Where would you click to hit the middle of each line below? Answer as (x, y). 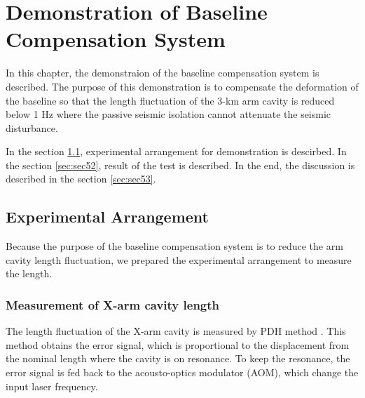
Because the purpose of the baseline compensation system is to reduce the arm (174, 246)
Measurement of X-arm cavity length (113, 304)
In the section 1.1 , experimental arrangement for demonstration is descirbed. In (176, 151)
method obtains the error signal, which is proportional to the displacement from (178, 344)
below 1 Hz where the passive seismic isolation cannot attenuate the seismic (168, 114)
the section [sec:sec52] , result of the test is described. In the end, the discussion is (180, 165)
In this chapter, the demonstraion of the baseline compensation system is (163, 73)
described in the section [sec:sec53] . (81, 179)
